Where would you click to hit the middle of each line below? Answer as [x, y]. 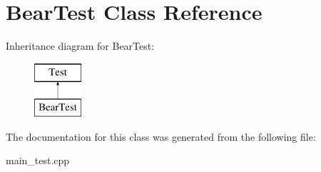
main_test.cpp [38, 160]
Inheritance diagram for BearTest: [80, 46]
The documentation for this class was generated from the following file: [161, 136]
